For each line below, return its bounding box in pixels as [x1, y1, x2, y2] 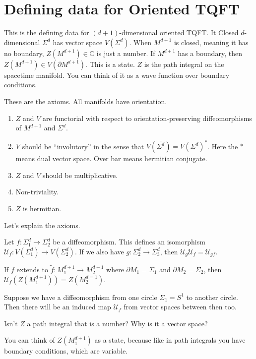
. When [129, 37, 152, 47]
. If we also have [74, 246, 124, 256]
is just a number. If [96, 48, 155, 58]
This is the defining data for [4, 27, 89, 38]
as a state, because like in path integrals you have [94, 335, 246, 345]
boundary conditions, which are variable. [4, 346, 128, 356]
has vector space [53, 37, 103, 47]
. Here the [207, 141, 238, 151]
